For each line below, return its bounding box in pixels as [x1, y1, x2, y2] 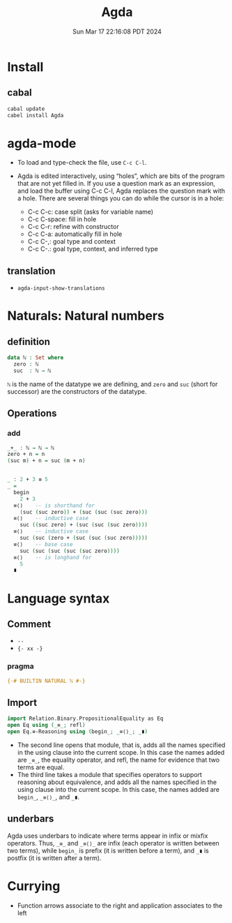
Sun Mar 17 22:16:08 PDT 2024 [72, 27, 162, 36]
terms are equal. [17, 762, 65, 771]
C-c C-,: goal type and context [27, 237, 116, 246]
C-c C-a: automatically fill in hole [27, 230, 123, 238]
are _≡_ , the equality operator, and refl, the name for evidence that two [17, 755, 220, 764]
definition [7, 336, 51, 348]
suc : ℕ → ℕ [13, 367, 52, 374]
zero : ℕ [13, 361, 39, 368]
